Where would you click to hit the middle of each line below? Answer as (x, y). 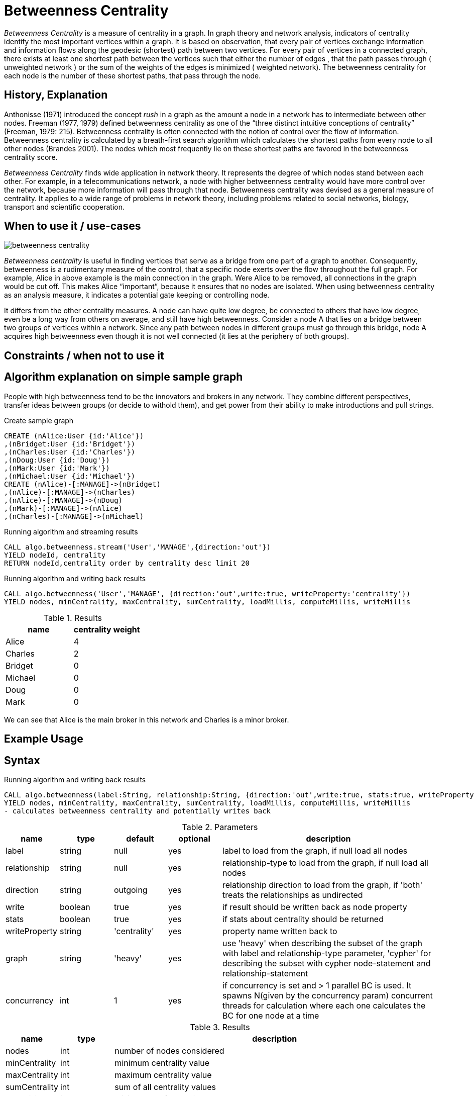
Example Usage (44, 739)
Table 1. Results (73, 618)
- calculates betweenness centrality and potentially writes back (138, 811)
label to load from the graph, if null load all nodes (315, 850)
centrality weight (107, 629)
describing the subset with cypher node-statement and (327, 963)
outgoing (131, 890)
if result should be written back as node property (315, 907)
